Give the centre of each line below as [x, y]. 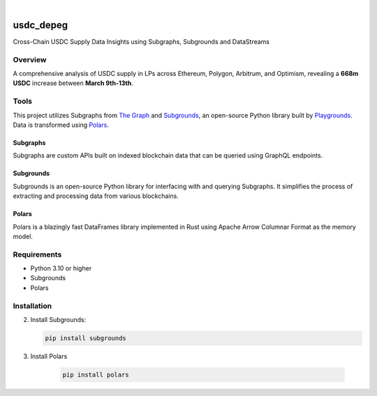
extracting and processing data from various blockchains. [96, 196]
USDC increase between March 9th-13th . [73, 83]
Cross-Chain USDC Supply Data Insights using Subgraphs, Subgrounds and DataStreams [141, 41]
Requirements [37, 254]
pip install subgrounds [86, 338]
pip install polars [96, 374]
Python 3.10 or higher [61, 268]
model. [23, 236]
